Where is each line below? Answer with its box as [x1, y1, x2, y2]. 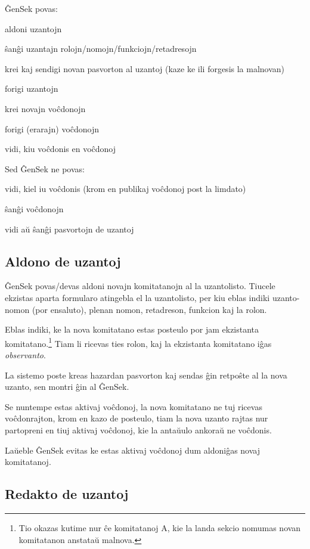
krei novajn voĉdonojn [5, 102, 86, 114]
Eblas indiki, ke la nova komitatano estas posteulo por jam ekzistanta [5, 323, 259, 336]
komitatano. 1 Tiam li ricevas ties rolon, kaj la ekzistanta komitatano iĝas [5, 335, 272, 349]
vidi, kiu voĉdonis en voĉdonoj [5, 142, 116, 155]
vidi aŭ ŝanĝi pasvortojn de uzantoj [5, 222, 134, 235]
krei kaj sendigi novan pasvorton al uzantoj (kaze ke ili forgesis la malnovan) [5, 62, 285, 75]
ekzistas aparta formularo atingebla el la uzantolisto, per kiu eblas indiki [5, 291, 270, 303]
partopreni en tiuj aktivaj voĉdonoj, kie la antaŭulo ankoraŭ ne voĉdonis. [5, 423, 272, 436]
